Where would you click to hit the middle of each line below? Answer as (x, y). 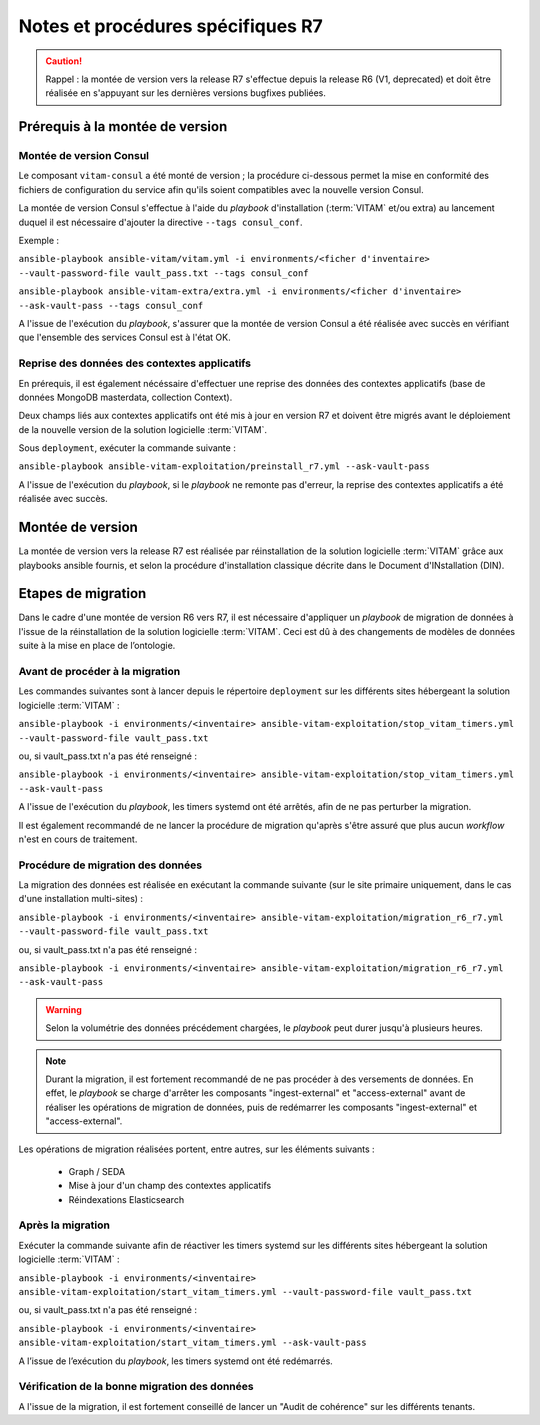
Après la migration (64, 1225)
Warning (63, 1009)
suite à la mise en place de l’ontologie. (97, 646)
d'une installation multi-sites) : (81, 899)
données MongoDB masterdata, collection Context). (125, 397)
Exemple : (39, 241)
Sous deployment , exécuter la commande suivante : (127, 448)
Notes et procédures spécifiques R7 (171, 26)
